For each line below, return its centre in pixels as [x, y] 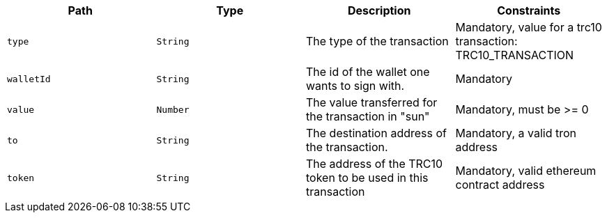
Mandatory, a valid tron [516, 133]
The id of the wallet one [368, 72]
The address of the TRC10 [375, 164]
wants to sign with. [355, 86]
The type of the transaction [377, 41]
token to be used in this [367, 178]
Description [379, 10]
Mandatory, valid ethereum [526, 171]
